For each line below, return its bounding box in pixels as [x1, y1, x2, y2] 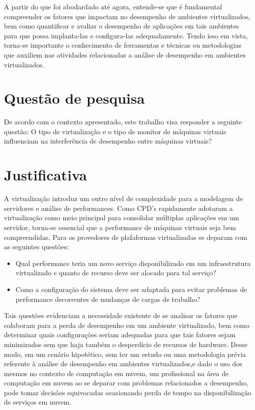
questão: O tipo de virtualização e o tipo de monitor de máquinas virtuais [4, 126, 227, 136]
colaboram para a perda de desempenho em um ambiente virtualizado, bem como [4, 320, 250, 330]
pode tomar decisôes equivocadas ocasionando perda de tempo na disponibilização [4, 387, 252, 397]
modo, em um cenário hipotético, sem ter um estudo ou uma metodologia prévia [4, 349, 246, 359]
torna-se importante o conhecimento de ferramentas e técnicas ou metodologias [4, 40, 242, 50]
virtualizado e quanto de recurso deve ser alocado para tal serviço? [15, 267, 216, 278]
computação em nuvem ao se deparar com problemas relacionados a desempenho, [4, 378, 249, 388]
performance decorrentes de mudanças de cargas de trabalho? [15, 293, 200, 304]
